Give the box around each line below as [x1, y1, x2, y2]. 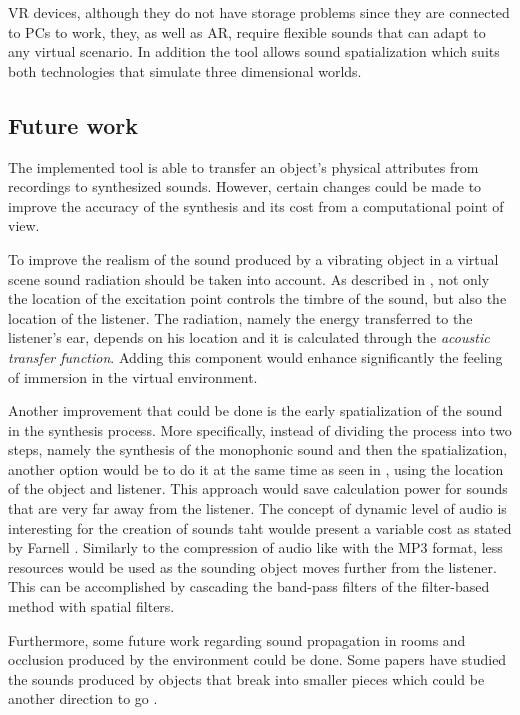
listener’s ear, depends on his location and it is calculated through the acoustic [8, 327, 490, 348]
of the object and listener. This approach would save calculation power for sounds [8, 478, 508, 499]
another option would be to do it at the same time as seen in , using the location [8, 458, 504, 479]
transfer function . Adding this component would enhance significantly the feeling [8, 346, 503, 367]
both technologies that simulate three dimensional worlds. [8, 60, 362, 81]
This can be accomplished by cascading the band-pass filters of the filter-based [8, 576, 490, 597]
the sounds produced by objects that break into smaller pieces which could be [8, 668, 485, 689]
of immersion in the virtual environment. [8, 366, 258, 387]
